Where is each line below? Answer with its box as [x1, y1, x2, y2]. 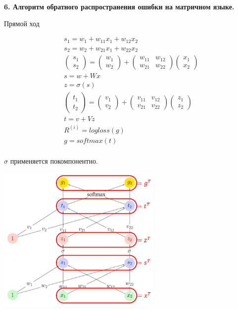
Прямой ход [4, 18, 40, 28]
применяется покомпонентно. [10, 155, 98, 166]
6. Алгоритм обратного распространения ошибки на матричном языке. [4, 1, 235, 11]
